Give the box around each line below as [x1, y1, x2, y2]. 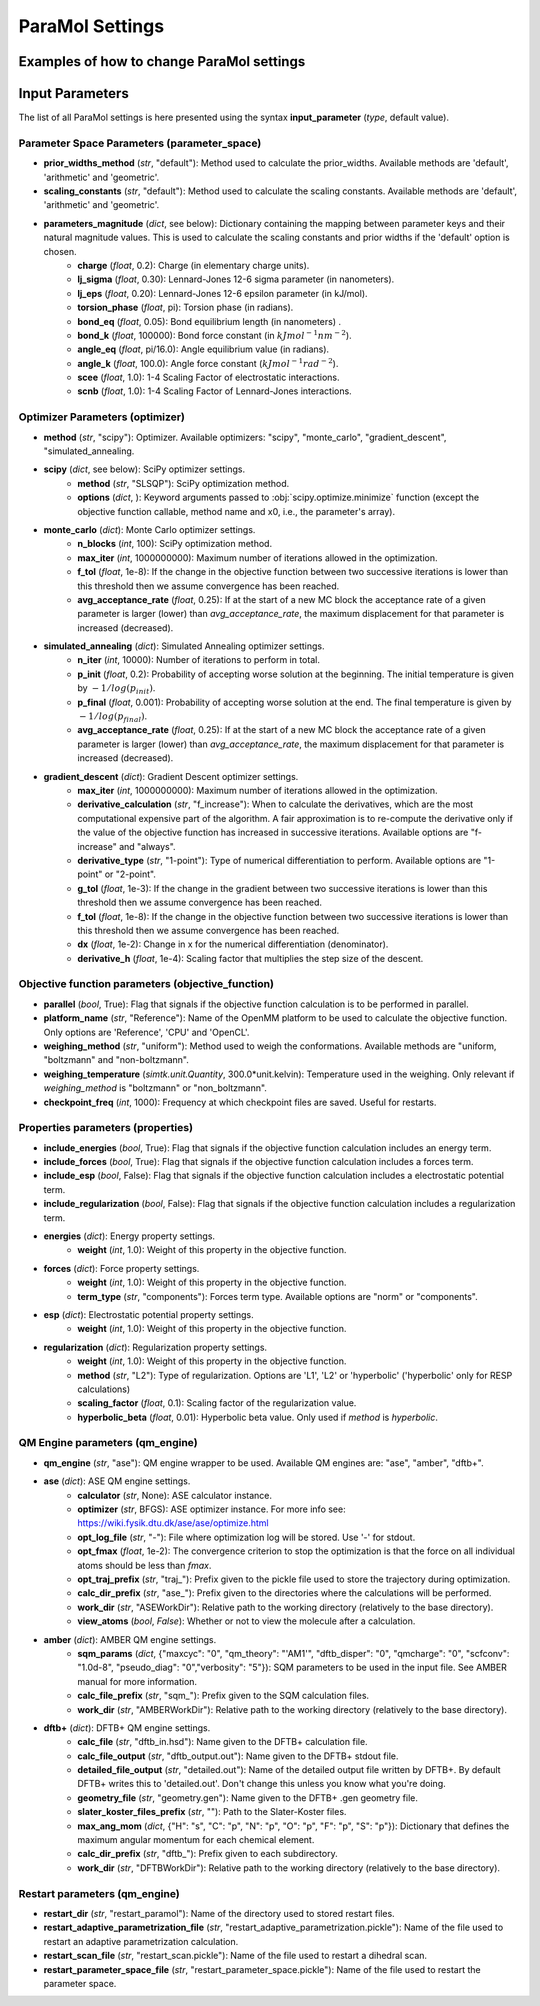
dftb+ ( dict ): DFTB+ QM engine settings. [43, 1721, 211, 1734]
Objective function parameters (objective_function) [18, 977, 275, 991]
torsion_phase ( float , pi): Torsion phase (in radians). [77, 301, 294, 314]
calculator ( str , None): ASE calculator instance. [77, 1489, 273, 1501]
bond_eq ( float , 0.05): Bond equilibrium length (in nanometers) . [77, 315, 342, 327]
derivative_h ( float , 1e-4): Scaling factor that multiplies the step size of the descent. [77, 952, 424, 964]
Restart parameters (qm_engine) [18, 1886, 180, 1900]
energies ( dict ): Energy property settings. [43, 1230, 215, 1242]
